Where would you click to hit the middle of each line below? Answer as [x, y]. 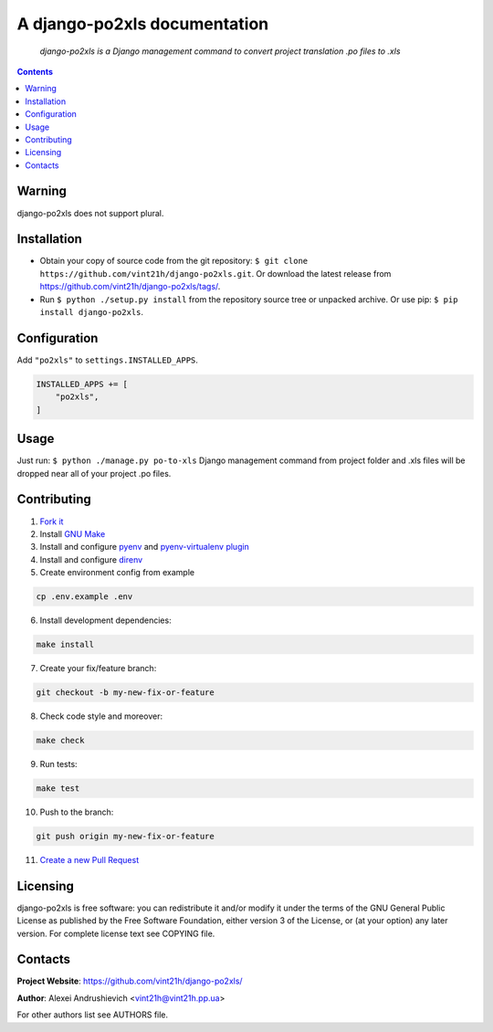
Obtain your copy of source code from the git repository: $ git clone [174, 261]
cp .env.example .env [84, 597]
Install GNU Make [73, 533]
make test [58, 788]
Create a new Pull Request [89, 859]
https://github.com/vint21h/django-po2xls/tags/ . [130, 287]
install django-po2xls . [92, 312]
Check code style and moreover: [101, 716]
